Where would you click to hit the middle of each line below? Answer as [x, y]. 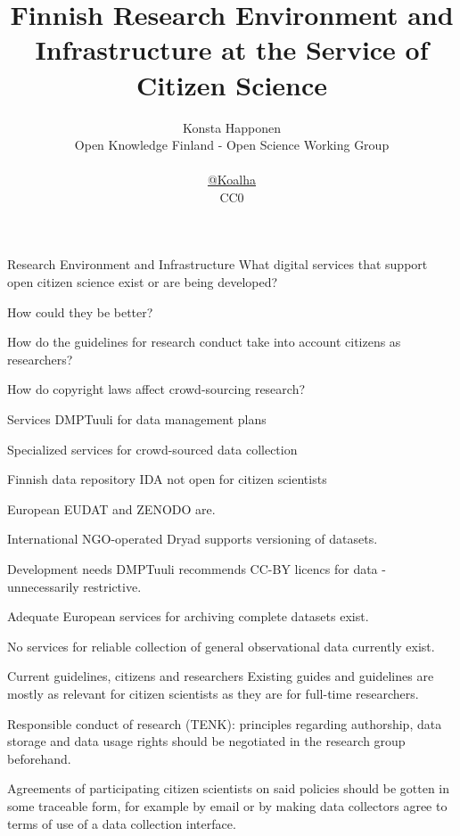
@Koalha [232, 180]
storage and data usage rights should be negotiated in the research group [206, 741]
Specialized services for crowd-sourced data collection [152, 449]
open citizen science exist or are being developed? [143, 282]
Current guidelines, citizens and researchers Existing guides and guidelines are [221, 676]
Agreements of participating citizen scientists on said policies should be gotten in [229, 788]
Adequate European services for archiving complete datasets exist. [188, 616]
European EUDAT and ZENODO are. [111, 508]
